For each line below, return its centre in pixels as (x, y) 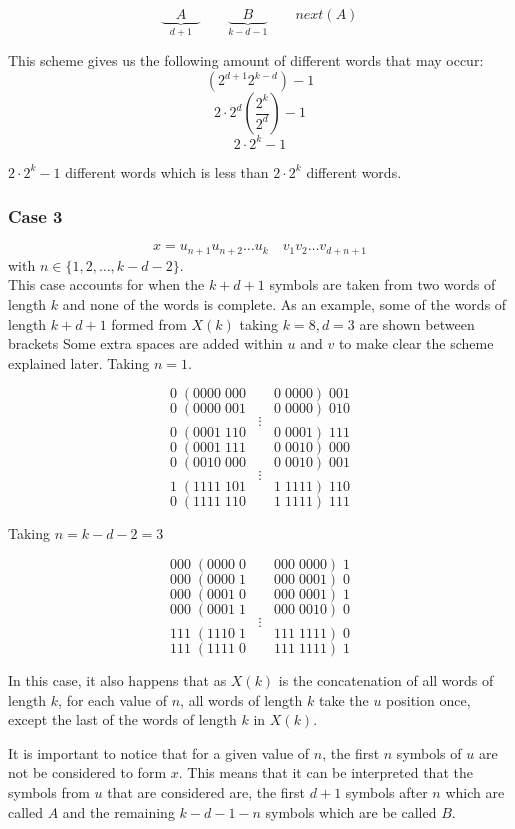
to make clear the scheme (416, 343)
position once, (428, 699)
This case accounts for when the (106, 284)
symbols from (49, 791)
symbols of (429, 752)
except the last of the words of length (122, 719)
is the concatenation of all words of (386, 679)
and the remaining (118, 811)
